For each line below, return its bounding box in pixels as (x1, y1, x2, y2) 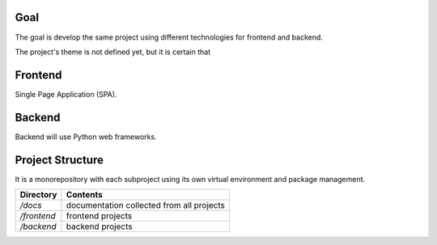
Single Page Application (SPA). (15, 89, 117, 99)
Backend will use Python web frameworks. (15, 132, 157, 142)
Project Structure (15, 153, 104, 167)
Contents (66, 189, 103, 201)
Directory (19, 189, 57, 201)
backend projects (66, 221, 133, 232)
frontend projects (66, 210, 133, 222)
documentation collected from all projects (66, 200, 226, 211)
